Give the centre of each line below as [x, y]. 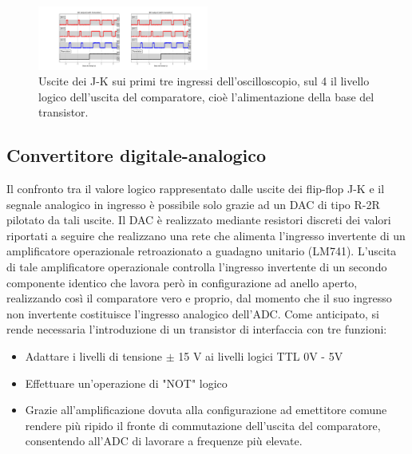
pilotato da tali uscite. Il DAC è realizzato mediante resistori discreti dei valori [199, 220]
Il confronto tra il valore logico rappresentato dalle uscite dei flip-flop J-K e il [196, 189]
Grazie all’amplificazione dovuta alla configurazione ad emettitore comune [206, 410]
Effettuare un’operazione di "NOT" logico [126, 383]
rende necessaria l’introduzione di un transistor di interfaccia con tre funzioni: [197, 329]
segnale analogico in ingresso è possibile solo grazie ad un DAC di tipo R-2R [193, 204]
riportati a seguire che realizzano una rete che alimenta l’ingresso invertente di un [206, 235]
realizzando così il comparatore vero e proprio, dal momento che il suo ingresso [199, 298]
